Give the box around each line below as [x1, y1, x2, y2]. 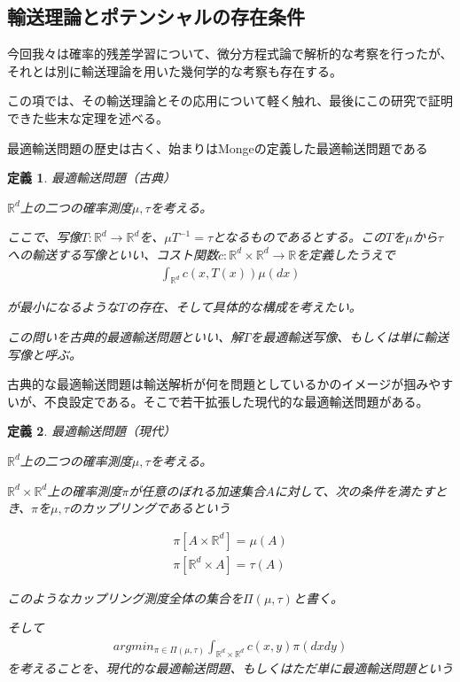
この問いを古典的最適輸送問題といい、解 [7, 327, 243, 345]
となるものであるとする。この [213, 228, 386, 246]
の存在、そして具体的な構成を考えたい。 [126, 298, 362, 316]
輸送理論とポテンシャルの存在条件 [7, 3, 305, 30]
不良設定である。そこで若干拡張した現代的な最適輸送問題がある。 [43, 391, 429, 410]
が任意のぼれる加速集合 [129, 481, 266, 500]
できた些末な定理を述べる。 [7, 108, 168, 127]
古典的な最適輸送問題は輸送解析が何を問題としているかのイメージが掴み [7, 375, 429, 393]
